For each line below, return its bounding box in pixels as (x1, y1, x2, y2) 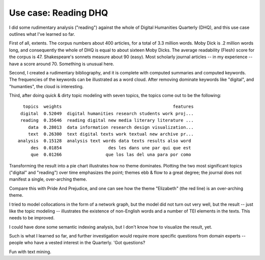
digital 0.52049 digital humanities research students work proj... (20, 111, 194, 116)
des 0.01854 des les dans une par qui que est (30, 145, 191, 150)
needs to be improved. (9, 215, 55, 221)
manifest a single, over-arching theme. (9, 176, 87, 182)
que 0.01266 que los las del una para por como (30, 152, 191, 158)
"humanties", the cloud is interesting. (9, 83, 84, 89)
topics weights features (23, 104, 194, 110)
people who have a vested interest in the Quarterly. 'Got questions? (9, 240, 146, 246)
